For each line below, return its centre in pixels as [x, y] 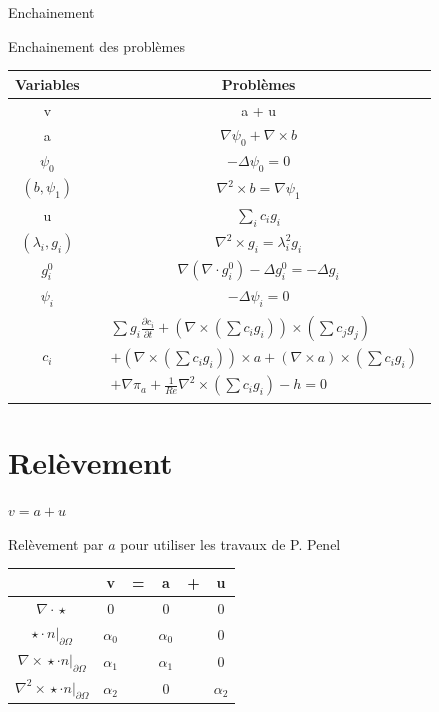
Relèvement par [56, 543]
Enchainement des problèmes [96, 45]
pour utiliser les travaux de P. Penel [230, 543]
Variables [47, 83]
